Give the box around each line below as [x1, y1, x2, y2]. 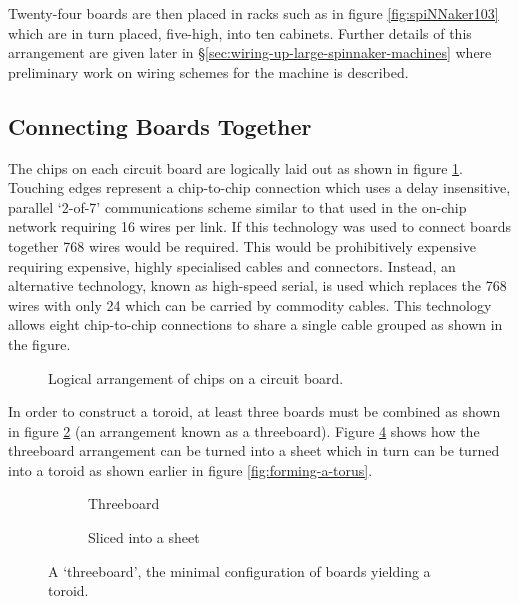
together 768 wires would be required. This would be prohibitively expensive [8, 235, 476, 256]
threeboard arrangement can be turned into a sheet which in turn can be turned [8, 440, 500, 461]
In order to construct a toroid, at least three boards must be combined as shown [8, 401, 501, 422]
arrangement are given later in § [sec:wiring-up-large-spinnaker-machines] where [8, 42, 492, 63]
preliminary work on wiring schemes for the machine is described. [8, 61, 409, 82]
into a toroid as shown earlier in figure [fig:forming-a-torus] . [8, 459, 373, 480]
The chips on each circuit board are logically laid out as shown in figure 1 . [8, 157, 464, 178]
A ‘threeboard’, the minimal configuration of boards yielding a [48, 560, 431, 581]
